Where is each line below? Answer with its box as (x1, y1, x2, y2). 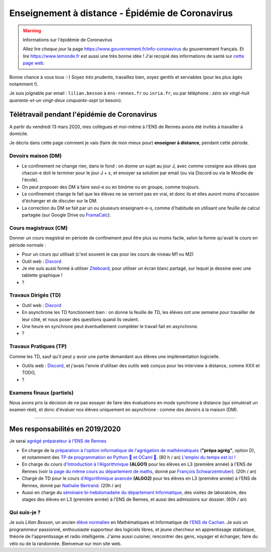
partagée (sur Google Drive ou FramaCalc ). (22, 212, 111, 218)
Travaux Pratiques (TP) (9, 343, 67, 350)
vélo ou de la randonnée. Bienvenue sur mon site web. (9, 540, 122, 546)
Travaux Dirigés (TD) (9, 292, 61, 299)
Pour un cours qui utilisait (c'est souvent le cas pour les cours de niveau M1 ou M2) (22, 251, 194, 257)
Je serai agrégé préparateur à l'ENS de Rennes (9, 438, 107, 444)
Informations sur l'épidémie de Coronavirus (23, 37, 112, 43)
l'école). (22, 177, 39, 183)
